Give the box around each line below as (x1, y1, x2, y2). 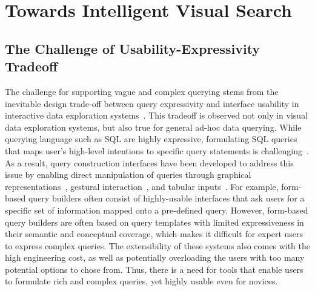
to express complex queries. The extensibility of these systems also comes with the (5, 239, 310, 252)
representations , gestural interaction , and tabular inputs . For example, (5, 180, 279, 192)
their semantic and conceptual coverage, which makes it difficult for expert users (5, 227, 303, 240)
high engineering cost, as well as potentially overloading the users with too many (5, 251, 305, 264)
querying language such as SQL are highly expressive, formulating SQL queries (5, 132, 297, 145)
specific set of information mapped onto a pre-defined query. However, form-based (5, 203, 308, 216)
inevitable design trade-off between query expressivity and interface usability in (5, 97, 299, 110)
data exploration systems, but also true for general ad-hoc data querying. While (5, 120, 302, 133)
